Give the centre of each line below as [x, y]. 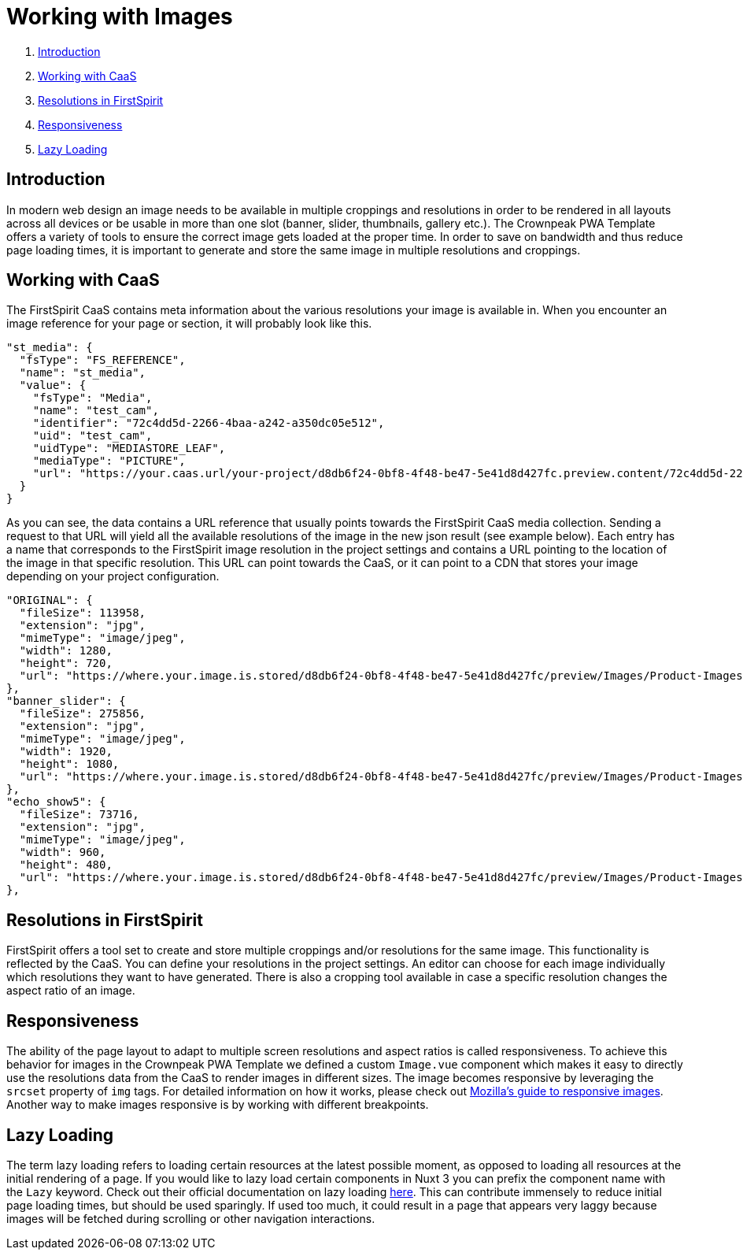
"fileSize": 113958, [83, 613]
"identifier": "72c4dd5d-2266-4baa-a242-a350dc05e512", [209, 423]
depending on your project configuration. [113, 576]
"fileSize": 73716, [79, 815]
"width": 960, [63, 852]
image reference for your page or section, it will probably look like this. [189, 324]
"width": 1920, [66, 752]
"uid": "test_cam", [92, 436]
